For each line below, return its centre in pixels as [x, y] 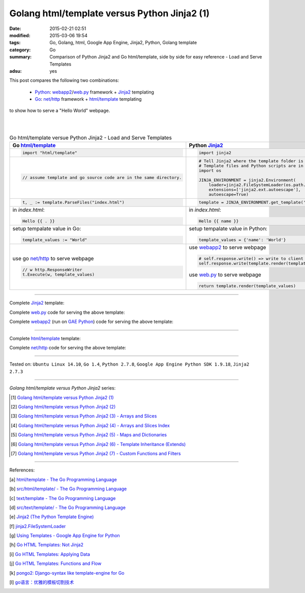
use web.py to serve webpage [225, 275]
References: [22, 470]
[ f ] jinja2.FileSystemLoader [38, 526]
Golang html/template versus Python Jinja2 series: [63, 388]
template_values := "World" [55, 240]
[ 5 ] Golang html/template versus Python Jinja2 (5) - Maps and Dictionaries [89, 435]
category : [20, 50]
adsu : [16, 71]
